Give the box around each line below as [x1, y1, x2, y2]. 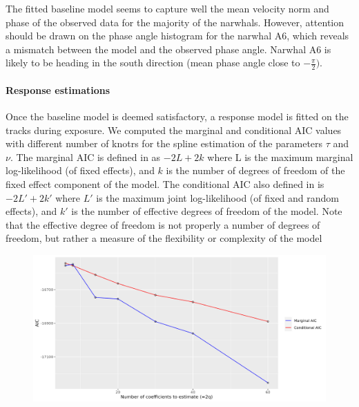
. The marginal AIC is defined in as [10, 149, 161, 164]
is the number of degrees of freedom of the [166, 163, 345, 178]
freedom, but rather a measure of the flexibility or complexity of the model [6, 231, 322, 245]
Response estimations [6, 82, 110, 97]
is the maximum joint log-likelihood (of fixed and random [96, 190, 340, 205]
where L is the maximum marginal [207, 149, 353, 164]
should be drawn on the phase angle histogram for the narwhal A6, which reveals [6, 28, 349, 43]
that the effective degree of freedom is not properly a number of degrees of [6, 217, 320, 231]
